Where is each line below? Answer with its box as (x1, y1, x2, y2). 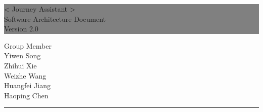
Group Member (4, 40, 52, 51)
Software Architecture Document (4, 13, 106, 24)
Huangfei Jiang (4, 80, 51, 91)
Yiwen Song (4, 50, 41, 61)
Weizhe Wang (4, 70, 47, 81)
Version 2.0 (4, 23, 38, 34)
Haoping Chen (4, 90, 49, 100)
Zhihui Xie (4, 60, 37, 70)
